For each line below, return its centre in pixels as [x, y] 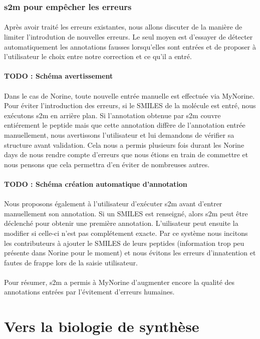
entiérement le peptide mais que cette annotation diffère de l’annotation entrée [125, 125]
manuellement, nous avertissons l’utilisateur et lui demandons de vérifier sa [119, 134]
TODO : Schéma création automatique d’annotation [96, 184]
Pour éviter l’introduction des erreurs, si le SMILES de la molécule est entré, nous [130, 105]
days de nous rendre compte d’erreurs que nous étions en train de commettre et [126, 154]
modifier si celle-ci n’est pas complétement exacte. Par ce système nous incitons [126, 233]
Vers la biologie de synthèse [102, 326]
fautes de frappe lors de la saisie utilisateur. [71, 262]
